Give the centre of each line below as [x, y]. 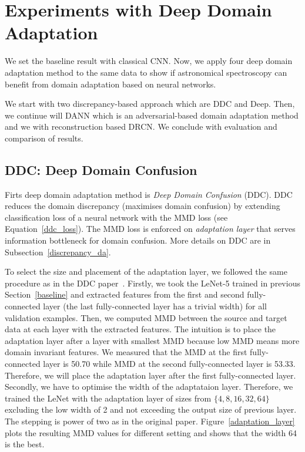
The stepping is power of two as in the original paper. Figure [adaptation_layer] [150, 421]
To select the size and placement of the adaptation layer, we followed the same [146, 271]
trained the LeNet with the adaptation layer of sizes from [108, 398]
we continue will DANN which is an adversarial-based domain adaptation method [152, 115]
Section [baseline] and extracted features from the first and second [125, 294]
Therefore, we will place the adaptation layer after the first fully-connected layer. [150, 375]
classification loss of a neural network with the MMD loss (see [116, 217]
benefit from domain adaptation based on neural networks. [110, 84]
